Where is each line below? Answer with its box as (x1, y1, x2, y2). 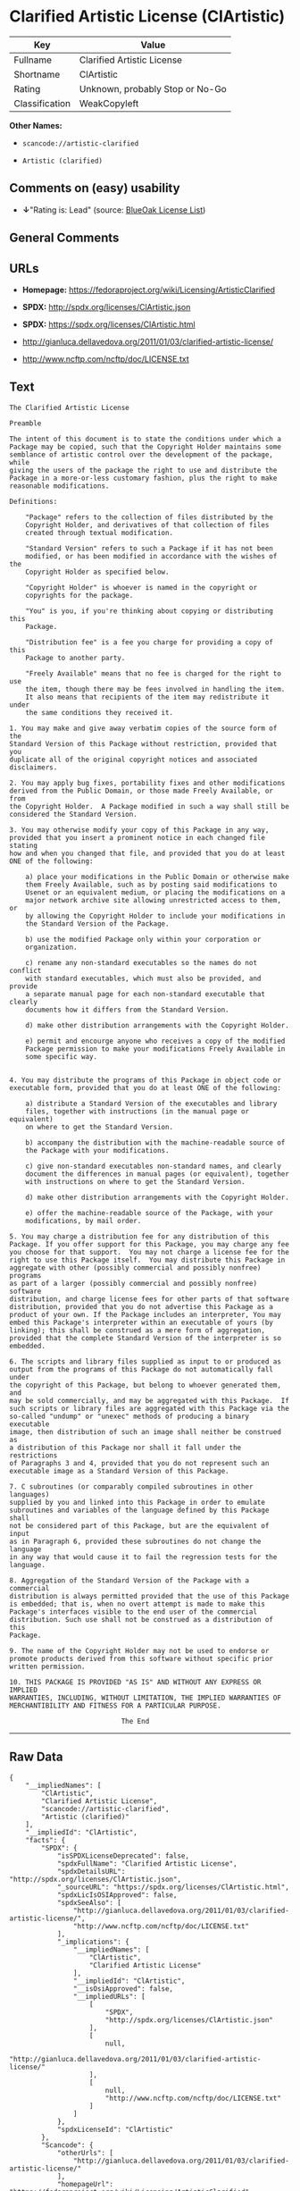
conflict (9, 966, 42, 975)
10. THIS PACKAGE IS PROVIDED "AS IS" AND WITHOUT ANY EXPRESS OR (9, 1677, 262, 1686)
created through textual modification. (25, 528, 174, 537)
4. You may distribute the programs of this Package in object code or (9, 1075, 281, 1085)
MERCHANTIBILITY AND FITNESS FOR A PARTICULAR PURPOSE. (9, 1700, 221, 1710)
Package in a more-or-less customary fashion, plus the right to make (9, 474, 278, 483)
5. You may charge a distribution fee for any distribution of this (9, 1231, 270, 1241)
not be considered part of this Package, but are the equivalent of (9, 1521, 270, 1530)
